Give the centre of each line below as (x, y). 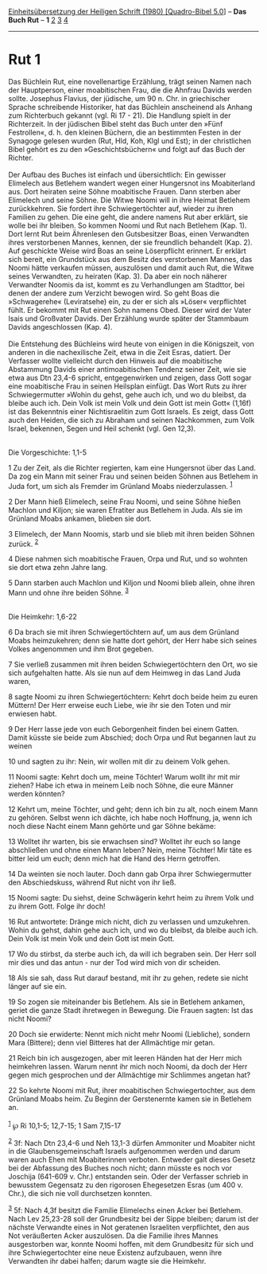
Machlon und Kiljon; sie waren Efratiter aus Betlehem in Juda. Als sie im (126, 510)
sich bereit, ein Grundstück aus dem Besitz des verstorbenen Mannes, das (130, 259)
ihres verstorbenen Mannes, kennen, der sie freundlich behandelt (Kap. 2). (130, 242)
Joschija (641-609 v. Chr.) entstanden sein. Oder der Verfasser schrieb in (128, 1177)
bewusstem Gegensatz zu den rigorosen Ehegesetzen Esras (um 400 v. (126, 1185)
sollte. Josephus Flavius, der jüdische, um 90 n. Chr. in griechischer (119, 98)
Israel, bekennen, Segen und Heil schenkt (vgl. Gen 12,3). (102, 428)
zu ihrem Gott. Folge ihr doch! (57, 906)
